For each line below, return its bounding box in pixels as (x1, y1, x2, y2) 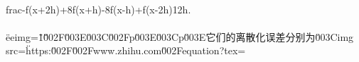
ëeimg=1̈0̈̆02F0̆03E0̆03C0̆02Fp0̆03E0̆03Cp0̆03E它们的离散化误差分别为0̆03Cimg (6, 29, 354, 44)
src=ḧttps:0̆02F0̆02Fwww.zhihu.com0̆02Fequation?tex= (6, 43, 246, 58)
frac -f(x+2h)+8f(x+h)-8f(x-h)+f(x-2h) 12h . (6, 1, 191, 16)
